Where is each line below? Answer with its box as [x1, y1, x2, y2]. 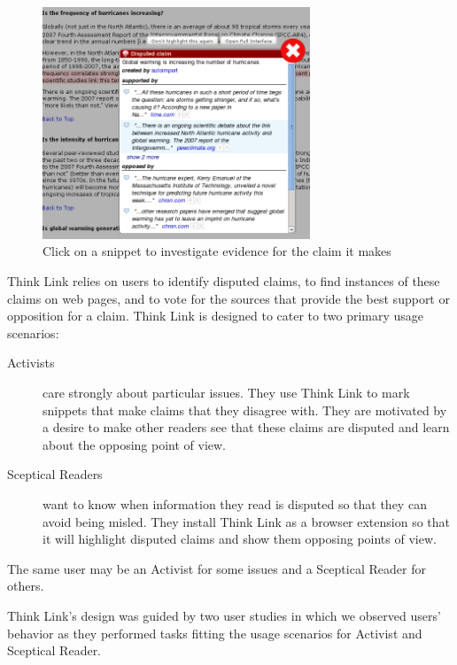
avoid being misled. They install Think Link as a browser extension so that [43, 512, 451, 530]
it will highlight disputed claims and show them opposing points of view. [43, 530, 437, 548]
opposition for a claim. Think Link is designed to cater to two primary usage [7, 306, 424, 325]
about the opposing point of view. [43, 435, 227, 453]
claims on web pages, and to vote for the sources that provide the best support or [7, 289, 450, 307]
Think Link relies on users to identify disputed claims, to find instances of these [7, 272, 440, 290]
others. [7, 576, 44, 595]
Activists [7, 353, 55, 372]
